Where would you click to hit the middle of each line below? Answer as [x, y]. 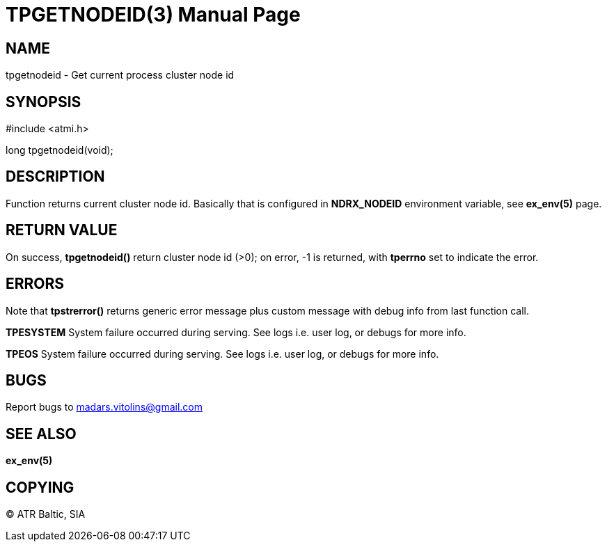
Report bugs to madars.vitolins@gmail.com [104, 407]
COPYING [40, 487]
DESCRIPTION [55, 177]
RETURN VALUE [62, 230]
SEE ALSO [41, 434]
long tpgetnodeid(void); [60, 150]
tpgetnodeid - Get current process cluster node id [120, 75]
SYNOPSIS [44, 102]
